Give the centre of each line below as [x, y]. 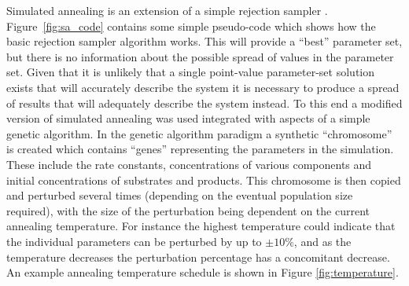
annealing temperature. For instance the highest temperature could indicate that [201, 226]
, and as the [322, 241]
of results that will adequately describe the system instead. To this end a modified [204, 103]
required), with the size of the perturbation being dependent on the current [188, 210]
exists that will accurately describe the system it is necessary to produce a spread [203, 87]
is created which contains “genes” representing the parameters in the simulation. [200, 149]
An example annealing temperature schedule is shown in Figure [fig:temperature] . [203, 272]
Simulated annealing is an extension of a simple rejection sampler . [167, 10]
